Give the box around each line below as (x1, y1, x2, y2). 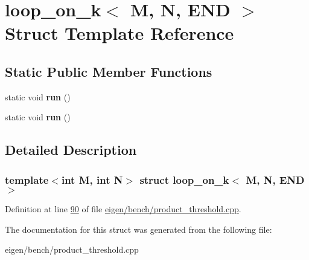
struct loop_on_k (139, 172, 229, 187)
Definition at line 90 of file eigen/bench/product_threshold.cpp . (5, 202, 241, 215)
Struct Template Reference (5, 21, 234, 45)
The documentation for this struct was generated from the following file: (5, 223, 272, 235)
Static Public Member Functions (5, 62, 212, 80)
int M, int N (61, 172, 123, 187)
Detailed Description (5, 140, 137, 159)
